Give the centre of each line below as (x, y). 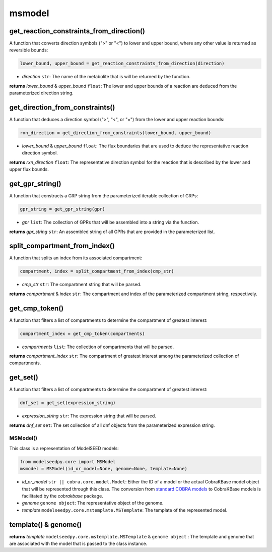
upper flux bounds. (29, 170)
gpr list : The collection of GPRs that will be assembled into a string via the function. (111, 223)
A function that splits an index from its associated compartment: (76, 258)
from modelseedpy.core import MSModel (68, 461)
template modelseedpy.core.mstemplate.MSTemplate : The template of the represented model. (125, 510)
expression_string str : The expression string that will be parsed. (89, 416)
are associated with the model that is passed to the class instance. (78, 544)
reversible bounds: (29, 50)
